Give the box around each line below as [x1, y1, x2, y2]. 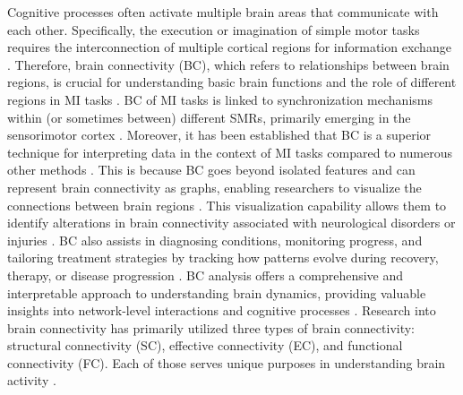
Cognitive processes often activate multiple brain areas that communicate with [7, 3, 439, 21]
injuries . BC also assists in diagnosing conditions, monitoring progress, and [7, 230, 423, 249]
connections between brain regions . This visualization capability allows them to [7, 195, 447, 214]
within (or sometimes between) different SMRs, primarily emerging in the [7, 107, 411, 126]
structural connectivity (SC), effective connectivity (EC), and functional [7, 336, 403, 355]
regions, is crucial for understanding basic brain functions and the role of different [7, 73, 457, 91]
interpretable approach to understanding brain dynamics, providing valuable [7, 283, 426, 302]
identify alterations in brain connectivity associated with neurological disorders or [7, 213, 456, 232]
